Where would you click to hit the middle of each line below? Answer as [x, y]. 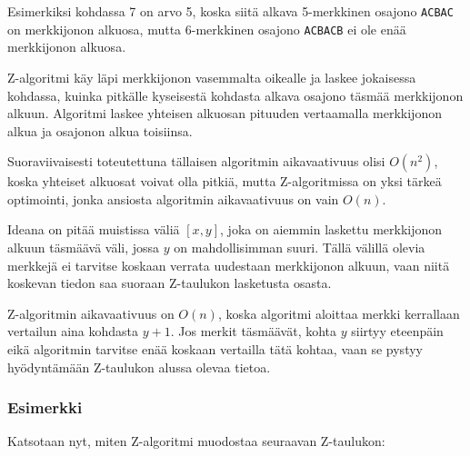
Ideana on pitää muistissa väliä [94, 229]
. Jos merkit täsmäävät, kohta [254, 331]
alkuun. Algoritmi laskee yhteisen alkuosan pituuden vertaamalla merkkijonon [225, 113]
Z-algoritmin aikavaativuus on [91, 313]
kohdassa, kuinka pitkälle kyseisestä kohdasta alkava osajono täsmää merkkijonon [235, 95]
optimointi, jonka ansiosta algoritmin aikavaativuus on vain [173, 198]
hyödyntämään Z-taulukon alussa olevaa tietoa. [139, 367]
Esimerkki [45, 407]
